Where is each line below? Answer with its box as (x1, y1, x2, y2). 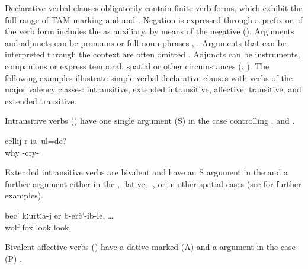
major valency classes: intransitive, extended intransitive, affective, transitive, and (5, 83, 301, 95)
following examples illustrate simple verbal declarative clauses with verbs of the (5, 71, 293, 84)
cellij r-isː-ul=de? (5, 134, 67, 146)
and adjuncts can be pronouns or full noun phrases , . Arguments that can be (5, 36, 287, 49)
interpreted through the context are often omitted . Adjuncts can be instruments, (5, 48, 300, 60)
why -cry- (5, 146, 39, 158)
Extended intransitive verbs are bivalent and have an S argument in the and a (5, 166, 288, 178)
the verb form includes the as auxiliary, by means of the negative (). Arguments (5, 25, 294, 37)
